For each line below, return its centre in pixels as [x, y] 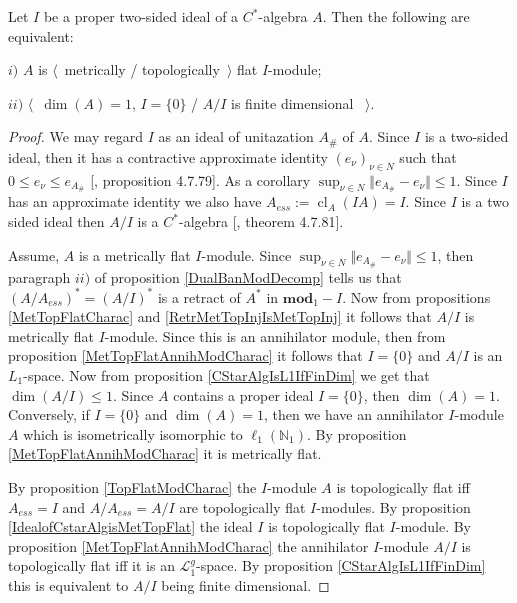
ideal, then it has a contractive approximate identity [168, 156]
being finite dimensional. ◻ [245, 584]
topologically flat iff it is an [91, 565]
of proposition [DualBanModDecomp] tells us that [248, 276]
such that [428, 156]
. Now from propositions [416, 296]
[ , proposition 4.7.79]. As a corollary [200, 179]
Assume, [34, 254]
